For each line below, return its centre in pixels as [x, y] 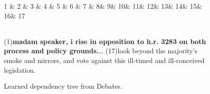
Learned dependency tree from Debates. [63, 86]
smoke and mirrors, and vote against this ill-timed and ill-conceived [104, 60]
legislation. [20, 70]
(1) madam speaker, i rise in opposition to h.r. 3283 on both [105, 41]
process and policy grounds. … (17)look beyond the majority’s [101, 51]
